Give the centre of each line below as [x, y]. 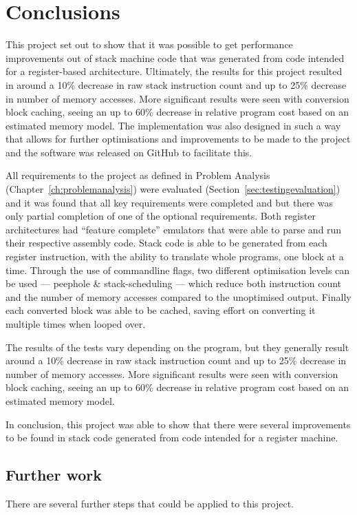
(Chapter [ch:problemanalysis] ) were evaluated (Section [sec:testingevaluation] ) [173, 189]
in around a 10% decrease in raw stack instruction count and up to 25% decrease [176, 84]
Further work [54, 475]
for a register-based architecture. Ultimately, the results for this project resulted [174, 71]
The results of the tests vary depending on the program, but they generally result [177, 347]
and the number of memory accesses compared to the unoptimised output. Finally [178, 296]
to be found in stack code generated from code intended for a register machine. [172, 438]
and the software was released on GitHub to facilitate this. [129, 152]
